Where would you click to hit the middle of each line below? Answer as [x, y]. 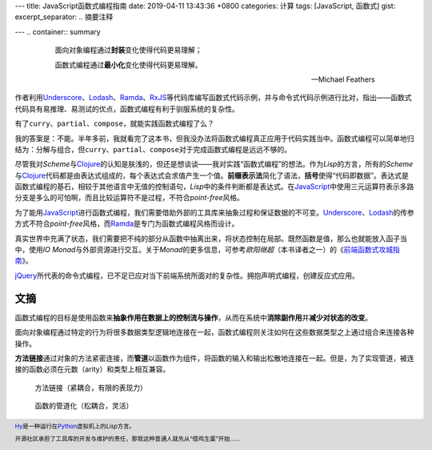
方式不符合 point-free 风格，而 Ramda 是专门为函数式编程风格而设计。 [127, 223]
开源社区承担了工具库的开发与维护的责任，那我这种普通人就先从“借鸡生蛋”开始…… [128, 439]
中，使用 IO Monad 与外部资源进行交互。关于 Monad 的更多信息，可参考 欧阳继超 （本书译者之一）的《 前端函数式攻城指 [207, 250]
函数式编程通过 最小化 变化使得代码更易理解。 [128, 65]
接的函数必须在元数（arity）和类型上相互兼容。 [92, 369]
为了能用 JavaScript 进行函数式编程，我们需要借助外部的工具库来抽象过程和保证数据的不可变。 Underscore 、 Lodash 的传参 [215, 212]
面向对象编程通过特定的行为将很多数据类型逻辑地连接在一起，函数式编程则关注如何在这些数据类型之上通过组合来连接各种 [214, 332]
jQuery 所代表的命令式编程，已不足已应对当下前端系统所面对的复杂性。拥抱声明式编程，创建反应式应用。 [187, 275]
